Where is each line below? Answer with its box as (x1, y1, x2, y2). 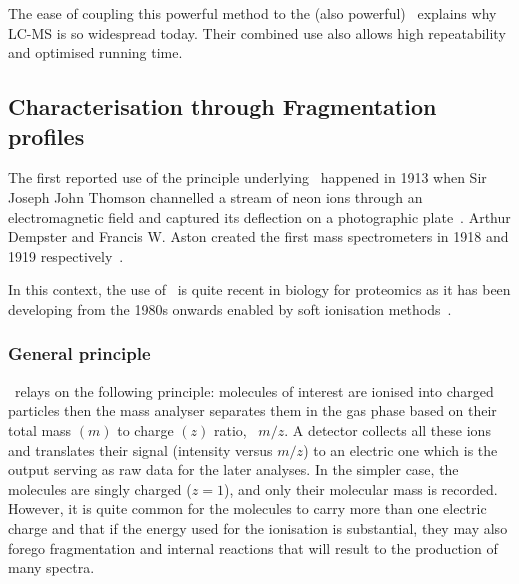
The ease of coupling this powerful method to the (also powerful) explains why (8, 3, 497, 23)
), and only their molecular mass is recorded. (223, 478, 498, 499)
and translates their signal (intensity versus (8, 439, 273, 460)
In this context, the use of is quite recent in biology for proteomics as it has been (8, 279, 511, 300)
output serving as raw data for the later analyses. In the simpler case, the (8, 459, 459, 480)
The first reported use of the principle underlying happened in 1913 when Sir (8, 167, 487, 188)
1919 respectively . (8, 245, 124, 266)
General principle (8, 341, 151, 366)
